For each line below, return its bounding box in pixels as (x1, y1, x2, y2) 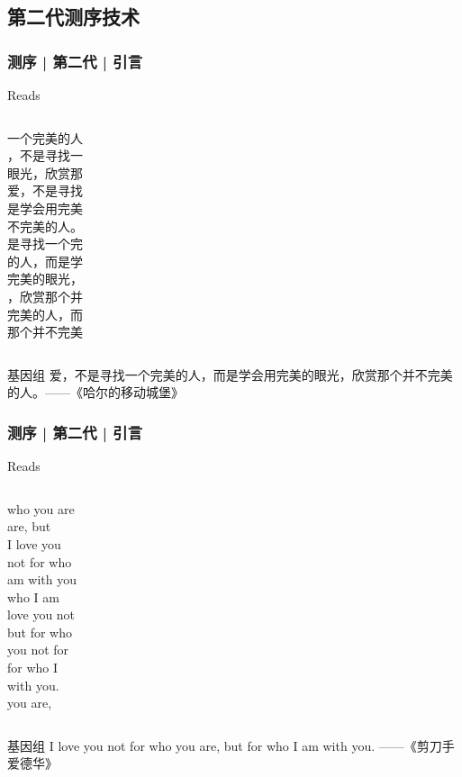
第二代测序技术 (7, 3, 140, 31)
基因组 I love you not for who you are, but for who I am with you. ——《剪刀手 (7, 736, 455, 754)
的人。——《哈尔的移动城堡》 (7, 383, 184, 402)
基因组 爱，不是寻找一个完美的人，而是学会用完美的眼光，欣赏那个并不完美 (7, 365, 453, 384)
